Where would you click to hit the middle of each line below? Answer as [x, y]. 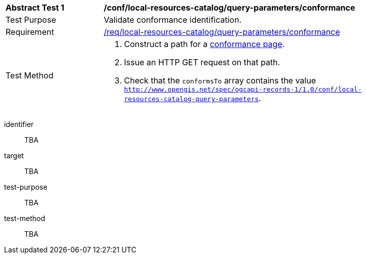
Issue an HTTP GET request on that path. [202, 62]
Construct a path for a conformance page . [205, 44]
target [14, 156]
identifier [19, 124]
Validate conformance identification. [173, 20]
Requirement [30, 32]
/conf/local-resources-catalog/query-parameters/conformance [230, 8]
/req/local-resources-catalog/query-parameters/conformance [222, 32]
